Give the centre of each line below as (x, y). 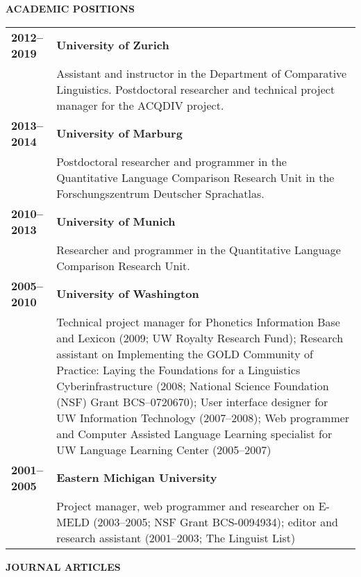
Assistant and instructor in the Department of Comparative (202, 73)
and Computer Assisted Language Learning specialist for (194, 433)
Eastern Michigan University (137, 478)
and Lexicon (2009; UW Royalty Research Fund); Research (200, 337)
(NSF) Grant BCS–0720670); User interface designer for (192, 401)
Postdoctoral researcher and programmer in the (171, 161)
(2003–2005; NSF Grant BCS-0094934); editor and (216, 521)
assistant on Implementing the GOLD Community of (185, 353)
